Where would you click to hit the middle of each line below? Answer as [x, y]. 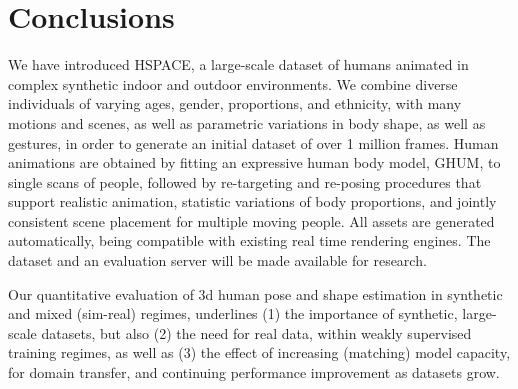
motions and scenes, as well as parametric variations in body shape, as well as [247, 122]
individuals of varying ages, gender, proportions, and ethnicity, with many [235, 103]
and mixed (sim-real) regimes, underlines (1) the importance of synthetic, [233, 313]
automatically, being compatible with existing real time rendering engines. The [249, 240]
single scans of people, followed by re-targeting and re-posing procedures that [245, 181]
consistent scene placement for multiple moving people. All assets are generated [251, 220]
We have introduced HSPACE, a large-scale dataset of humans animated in [238, 64]
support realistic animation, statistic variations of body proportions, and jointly [252, 201]
